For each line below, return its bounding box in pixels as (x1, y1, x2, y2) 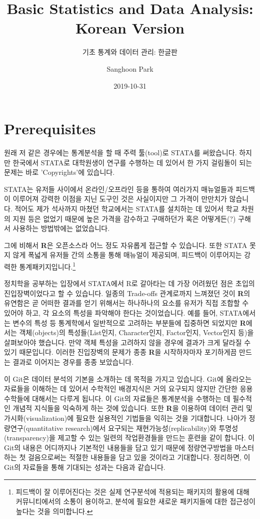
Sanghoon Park (106, 63, 153, 74)
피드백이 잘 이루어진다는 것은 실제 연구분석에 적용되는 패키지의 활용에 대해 (15, 486, 249, 496)
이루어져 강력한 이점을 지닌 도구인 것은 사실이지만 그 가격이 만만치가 (12, 193, 227, 204)
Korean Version (75, 18, 185, 38)
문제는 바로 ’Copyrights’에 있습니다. (4, 167, 115, 177)
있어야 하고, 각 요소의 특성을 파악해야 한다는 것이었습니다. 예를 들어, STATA (4, 308, 243, 318)
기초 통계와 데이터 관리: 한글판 (82, 47, 177, 57)
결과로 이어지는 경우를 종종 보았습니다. (12, 356, 134, 367)
